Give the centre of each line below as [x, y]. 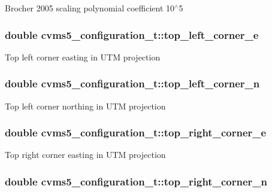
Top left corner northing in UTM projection [85, 106]
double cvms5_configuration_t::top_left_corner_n [132, 83]
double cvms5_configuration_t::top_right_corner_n [136, 181]
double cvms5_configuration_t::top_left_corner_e [132, 34]
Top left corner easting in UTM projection [83, 57]
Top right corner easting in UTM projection [85, 155]
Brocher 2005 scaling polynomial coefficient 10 [90, 8]
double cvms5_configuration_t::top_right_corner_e [136, 132]
